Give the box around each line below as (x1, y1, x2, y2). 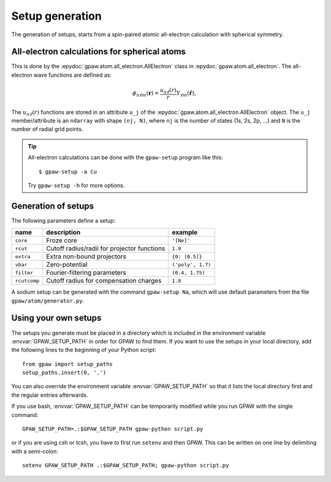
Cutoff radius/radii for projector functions (46, 244, 165, 253)
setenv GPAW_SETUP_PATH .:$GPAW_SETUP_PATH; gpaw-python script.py (22, 462, 229, 469)
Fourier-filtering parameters (46, 269, 127, 277)
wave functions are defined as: (33, 71, 112, 78)
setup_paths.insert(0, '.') (22, 369, 107, 377)
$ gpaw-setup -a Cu (39, 168, 97, 175)
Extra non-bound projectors (46, 252, 127, 261)
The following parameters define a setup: (11, 216, 116, 224)
